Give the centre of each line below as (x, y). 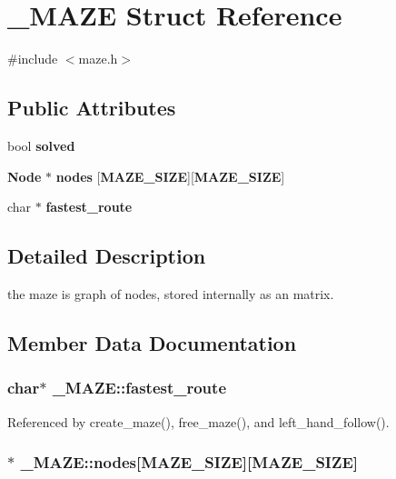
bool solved (41, 145)
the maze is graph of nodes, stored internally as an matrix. (171, 293)
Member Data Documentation (152, 342)
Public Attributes (92, 108)
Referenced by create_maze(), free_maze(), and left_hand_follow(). (198, 421)
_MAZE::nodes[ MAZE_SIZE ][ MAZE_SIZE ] (189, 462)
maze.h (98, 59)
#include (33, 59)
